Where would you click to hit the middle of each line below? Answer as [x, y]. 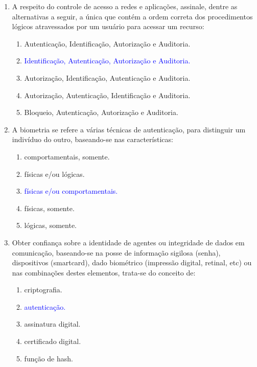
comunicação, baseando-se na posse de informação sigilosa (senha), [116, 252]
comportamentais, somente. [67, 156]
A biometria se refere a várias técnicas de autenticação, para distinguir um [129, 129]
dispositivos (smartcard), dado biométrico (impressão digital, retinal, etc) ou [132, 262]
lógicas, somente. [51, 225]
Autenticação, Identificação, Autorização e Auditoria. [107, 43]
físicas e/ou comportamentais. [71, 191]
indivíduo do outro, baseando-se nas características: [92, 139]
